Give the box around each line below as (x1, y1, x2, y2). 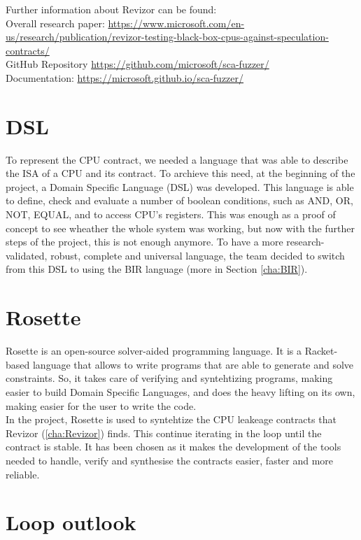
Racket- (304, 343, 338, 358)
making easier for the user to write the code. (6, 398, 197, 413)
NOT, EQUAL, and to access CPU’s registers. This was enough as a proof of (6, 207, 336, 222)
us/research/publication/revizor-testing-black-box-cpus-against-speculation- (6, 29, 329, 44)
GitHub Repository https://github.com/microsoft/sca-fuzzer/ (6, 57, 269, 71)
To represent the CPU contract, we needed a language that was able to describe (6, 152, 348, 166)
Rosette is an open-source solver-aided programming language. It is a (6, 343, 302, 358)
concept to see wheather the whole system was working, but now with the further (6, 220, 355, 235)
